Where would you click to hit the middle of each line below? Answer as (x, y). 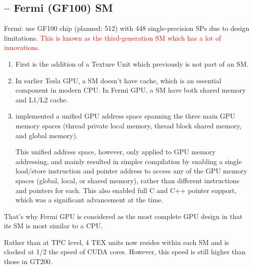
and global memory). (47, 135)
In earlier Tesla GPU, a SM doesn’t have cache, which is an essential (118, 80)
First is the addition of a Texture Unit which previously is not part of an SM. (132, 63)
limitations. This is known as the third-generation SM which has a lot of (113, 37)
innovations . (22, 47)
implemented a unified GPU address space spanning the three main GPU (125, 116)
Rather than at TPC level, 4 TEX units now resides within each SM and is (116, 242)
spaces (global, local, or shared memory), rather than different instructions (127, 180)
